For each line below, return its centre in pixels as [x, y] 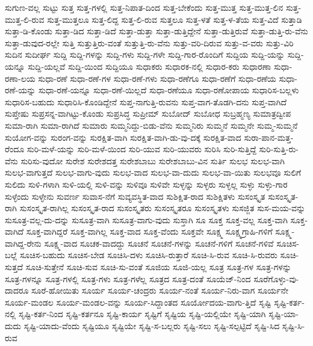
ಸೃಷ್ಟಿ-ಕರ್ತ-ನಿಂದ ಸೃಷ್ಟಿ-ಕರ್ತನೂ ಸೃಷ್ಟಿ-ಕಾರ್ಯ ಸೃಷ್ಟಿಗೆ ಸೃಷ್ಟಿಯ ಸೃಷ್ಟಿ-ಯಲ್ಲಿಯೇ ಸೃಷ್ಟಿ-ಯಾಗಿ [142, 314]
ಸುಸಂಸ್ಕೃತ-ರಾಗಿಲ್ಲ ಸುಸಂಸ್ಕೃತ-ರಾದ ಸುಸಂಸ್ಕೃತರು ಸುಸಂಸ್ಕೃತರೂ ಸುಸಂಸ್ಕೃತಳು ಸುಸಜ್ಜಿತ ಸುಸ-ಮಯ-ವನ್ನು [163, 208]
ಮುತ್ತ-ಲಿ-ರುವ [25, 19]
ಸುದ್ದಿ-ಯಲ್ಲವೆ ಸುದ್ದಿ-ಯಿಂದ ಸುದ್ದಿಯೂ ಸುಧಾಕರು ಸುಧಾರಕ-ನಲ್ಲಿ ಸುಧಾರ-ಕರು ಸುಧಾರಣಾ [150, 66]
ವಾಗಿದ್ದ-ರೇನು [23, 243]
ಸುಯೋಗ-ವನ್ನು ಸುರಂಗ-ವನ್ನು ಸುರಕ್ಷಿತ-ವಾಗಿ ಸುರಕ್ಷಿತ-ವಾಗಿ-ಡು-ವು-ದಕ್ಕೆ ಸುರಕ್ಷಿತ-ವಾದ [123, 137]
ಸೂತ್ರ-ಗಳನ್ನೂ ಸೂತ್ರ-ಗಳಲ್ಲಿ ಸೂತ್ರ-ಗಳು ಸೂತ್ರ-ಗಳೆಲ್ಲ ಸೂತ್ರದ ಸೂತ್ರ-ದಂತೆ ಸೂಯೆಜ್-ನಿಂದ [128, 278]
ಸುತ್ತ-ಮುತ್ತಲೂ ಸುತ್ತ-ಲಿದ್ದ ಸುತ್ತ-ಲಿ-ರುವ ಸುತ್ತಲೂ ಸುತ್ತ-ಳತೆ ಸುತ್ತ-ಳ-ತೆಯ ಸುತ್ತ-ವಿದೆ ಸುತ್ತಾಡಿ [175, 19]
